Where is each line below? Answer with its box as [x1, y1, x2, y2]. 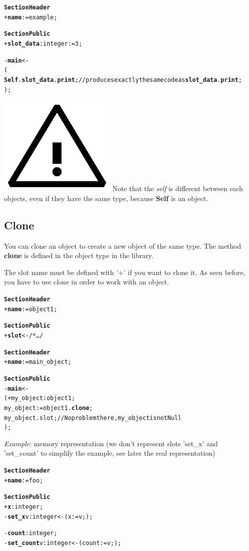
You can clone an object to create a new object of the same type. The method [4, 240, 242, 251]
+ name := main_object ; [4, 358, 72, 366]
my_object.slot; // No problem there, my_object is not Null [4, 414, 182, 421]
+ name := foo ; [4, 477, 43, 484]
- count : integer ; [4, 530, 58, 537]
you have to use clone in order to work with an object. [4, 276, 169, 287]
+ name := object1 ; [4, 305, 58, 313]
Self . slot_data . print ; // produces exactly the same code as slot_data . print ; [4, 76, 242, 83]
